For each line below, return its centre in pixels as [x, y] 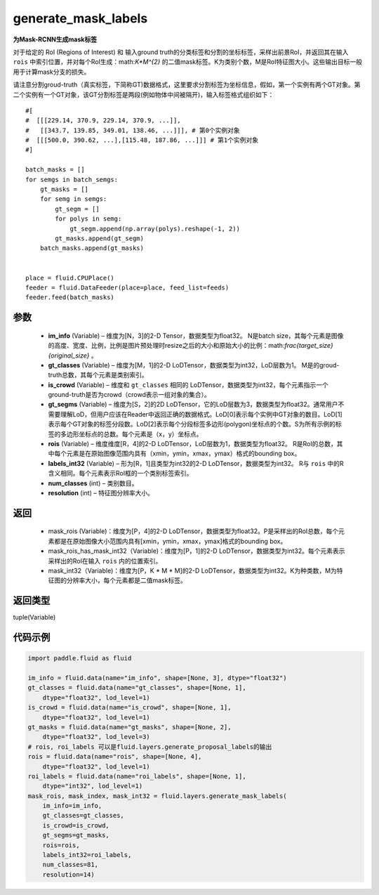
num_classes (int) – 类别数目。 [93, 483]
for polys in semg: [88, 219]
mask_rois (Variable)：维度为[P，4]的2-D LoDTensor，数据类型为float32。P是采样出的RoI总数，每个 [193, 531]
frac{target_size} [309, 346]
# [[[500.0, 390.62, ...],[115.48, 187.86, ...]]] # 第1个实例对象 [142, 140]
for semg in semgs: [73, 199]
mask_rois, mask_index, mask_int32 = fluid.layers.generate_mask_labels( [157, 796]
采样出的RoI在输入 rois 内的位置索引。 [105, 561]
